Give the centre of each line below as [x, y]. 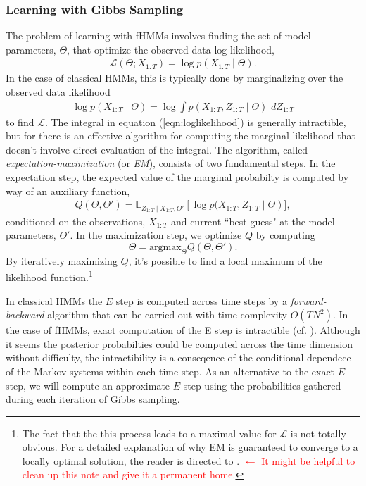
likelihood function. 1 [49, 276]
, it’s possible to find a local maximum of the [225, 260]
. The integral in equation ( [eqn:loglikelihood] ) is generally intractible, [195, 122]
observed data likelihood [58, 92]
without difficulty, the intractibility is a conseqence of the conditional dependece [178, 357]
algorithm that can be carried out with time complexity [168, 314]
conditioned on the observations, [76, 221]
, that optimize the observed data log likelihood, [171, 49]
